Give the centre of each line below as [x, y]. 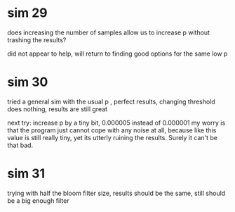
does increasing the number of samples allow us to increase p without [109, 32]
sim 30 [28, 82]
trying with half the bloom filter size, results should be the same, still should [116, 193]
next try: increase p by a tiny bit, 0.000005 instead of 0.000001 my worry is [116, 123]
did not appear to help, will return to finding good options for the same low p [117, 54]
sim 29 [27, 13]
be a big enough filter [38, 200]
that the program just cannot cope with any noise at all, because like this [112, 130]
